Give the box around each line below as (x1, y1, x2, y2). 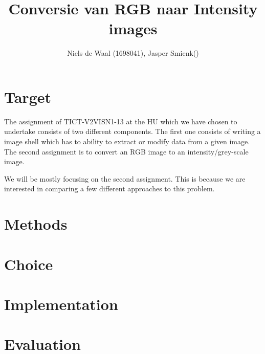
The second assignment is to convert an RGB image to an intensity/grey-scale (4, 146, 249, 157)
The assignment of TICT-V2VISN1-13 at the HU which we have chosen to (4, 116, 237, 126)
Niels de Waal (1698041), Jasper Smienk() (67, 48, 199, 58)
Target (4, 86, 52, 107)
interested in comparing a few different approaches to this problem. (4, 183, 215, 194)
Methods (4, 213, 68, 234)
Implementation (4, 293, 118, 314)
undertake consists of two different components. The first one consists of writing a (4, 126, 261, 137)
